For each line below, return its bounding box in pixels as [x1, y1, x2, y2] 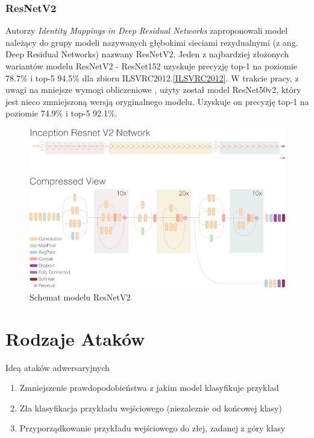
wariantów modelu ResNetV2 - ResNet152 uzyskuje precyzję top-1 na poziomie [5, 60, 298, 72]
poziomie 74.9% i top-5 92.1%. [5, 107, 118, 119]
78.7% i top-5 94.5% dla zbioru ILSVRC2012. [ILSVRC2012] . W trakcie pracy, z [5, 71, 299, 84]
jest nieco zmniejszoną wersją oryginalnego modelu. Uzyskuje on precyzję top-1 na [5, 95, 309, 107]
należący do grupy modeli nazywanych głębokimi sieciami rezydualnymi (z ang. [5, 36, 298, 48]
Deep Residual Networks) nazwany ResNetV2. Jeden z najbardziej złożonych [5, 48, 289, 60]
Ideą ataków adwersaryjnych [5, 361, 110, 373]
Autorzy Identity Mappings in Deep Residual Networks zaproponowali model [5, 24, 288, 37]
